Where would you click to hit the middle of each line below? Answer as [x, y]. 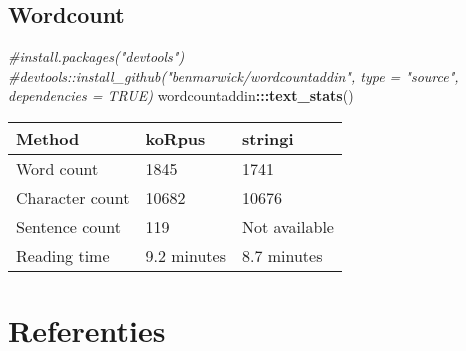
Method [48, 138]
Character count [73, 197]
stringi [267, 138]
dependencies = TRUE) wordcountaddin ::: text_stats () [181, 95]
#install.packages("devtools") [96, 56]
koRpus [175, 138]
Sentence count [68, 226]
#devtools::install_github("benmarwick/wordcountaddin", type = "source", [233, 75]
